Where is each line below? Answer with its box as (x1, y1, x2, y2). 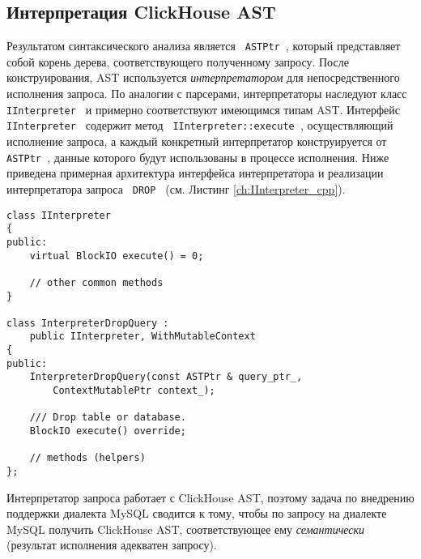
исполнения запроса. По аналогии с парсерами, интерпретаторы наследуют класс (6, 85, 407, 102)
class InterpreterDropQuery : (6, 317, 169, 329)
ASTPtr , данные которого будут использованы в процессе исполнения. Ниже (6, 148, 389, 165)
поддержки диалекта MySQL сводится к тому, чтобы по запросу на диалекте (6, 505, 387, 522)
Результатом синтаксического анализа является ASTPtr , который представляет (6, 37, 401, 54)
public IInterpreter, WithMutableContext (29, 331, 256, 343)
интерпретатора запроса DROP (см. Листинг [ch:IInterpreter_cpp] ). (6, 180, 346, 197)
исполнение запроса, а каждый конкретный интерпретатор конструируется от (6, 133, 387, 150)
